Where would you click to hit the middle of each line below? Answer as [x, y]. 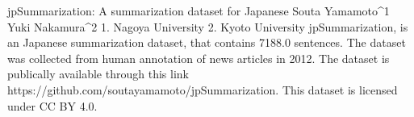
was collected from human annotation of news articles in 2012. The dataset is [199, 58]
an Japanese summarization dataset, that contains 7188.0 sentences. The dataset [207, 42]
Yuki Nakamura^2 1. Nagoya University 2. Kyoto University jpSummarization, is [208, 26]
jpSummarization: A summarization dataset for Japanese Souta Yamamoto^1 [199, 10]
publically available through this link [98, 74]
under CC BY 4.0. [52, 105]
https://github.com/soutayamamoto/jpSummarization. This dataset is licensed [203, 89]
